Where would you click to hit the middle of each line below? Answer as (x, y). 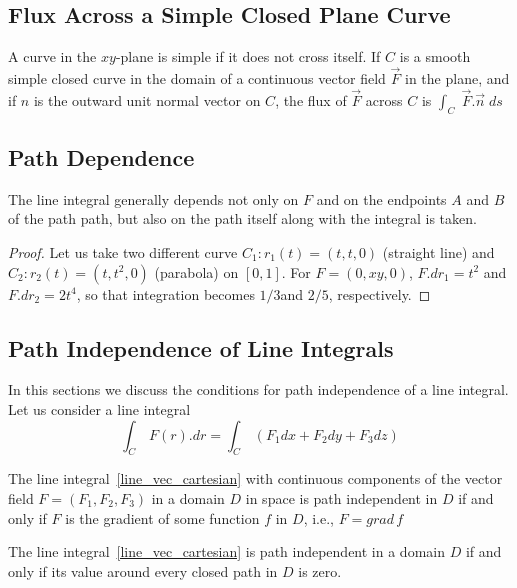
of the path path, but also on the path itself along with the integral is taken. (242, 218)
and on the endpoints (381, 198)
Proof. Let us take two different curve (123, 252)
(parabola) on (196, 271)
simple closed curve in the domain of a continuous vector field (197, 78)
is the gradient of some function (162, 517)
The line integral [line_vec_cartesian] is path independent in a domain (226, 551)
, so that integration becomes (165, 293)
